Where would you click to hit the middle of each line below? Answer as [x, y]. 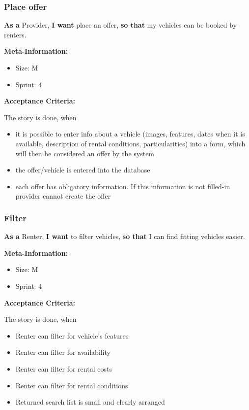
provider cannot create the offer [63, 196]
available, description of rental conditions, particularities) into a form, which [130, 143]
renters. [15, 34]
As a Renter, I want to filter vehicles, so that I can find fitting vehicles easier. [124, 236]
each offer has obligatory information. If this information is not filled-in [123, 186]
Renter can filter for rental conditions [72, 385]
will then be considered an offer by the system [85, 153]
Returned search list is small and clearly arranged [90, 402]
